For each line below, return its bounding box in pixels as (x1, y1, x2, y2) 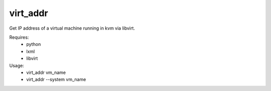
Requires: (9, 34, 29, 40)
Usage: (9, 62, 25, 68)
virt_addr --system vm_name (26, 76, 86, 82)
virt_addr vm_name (26, 69, 66, 75)
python (26, 41, 41, 47)
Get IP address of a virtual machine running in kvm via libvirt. (9, 25, 135, 31)
